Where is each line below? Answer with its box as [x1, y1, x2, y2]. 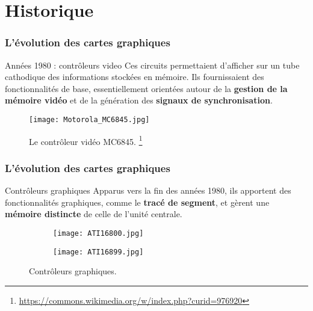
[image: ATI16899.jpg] [53, 247, 144, 256]
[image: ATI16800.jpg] [53, 229, 144, 238]
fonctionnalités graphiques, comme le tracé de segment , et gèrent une [5, 196, 270, 208]
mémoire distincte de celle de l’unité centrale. [5, 208, 182, 220]
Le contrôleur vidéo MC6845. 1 [29, 133, 143, 147]
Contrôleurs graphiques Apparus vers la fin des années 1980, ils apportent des [5, 184, 291, 197]
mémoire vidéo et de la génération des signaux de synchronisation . [5, 94, 273, 106]
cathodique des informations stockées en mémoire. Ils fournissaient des [5, 70, 264, 83]
